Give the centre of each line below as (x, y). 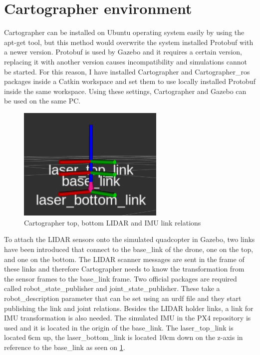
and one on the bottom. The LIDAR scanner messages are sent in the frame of (124, 259)
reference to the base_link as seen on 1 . (65, 347)
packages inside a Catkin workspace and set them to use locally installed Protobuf (130, 81)
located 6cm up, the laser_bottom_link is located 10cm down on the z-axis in (124, 337)
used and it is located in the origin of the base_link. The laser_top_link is (119, 327)
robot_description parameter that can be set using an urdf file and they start (123, 298)
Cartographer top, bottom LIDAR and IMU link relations (113, 222)
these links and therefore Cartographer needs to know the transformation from (124, 269)
